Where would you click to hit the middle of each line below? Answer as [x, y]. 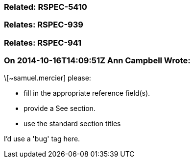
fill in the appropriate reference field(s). [87, 93]
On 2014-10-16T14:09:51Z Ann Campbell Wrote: [97, 61]
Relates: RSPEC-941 [43, 42]
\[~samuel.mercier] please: [48, 78]
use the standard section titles [72, 123]
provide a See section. [60, 108]
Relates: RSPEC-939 [44, 25]
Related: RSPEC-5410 [46, 7]
